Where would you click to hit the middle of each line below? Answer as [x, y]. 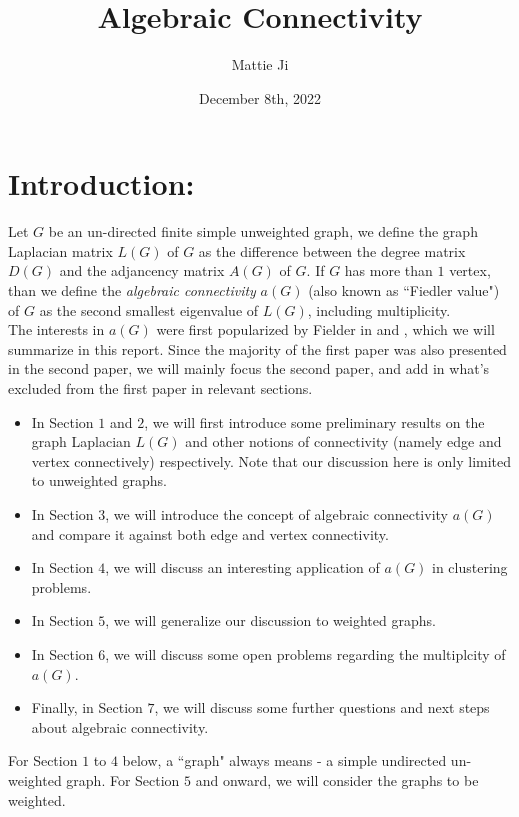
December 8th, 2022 [260, 97]
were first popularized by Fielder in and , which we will [325, 329]
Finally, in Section [87, 707]
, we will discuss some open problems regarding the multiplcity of [305, 653]
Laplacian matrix [60, 250]
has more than [388, 270]
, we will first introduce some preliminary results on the [314, 421]
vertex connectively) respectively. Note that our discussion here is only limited [271, 460]
